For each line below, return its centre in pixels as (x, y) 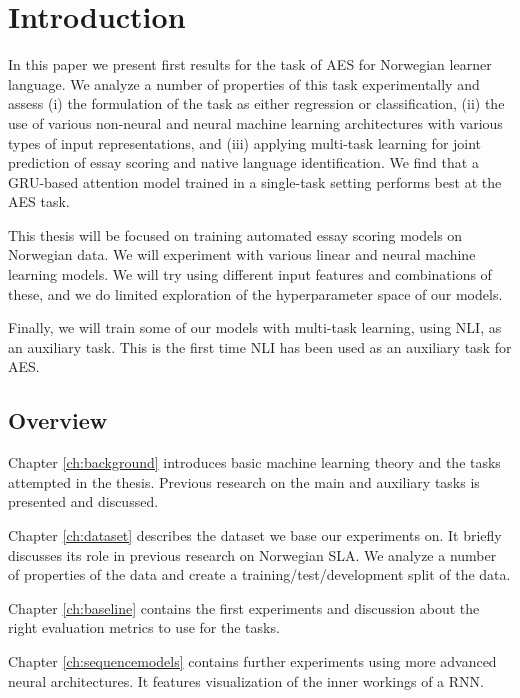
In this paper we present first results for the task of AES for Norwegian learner (250, 64)
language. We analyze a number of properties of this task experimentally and (244, 83)
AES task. (39, 201)
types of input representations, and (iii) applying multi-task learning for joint (245, 142)
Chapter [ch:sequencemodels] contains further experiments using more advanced (252, 660)
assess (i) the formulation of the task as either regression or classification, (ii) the (256, 103)
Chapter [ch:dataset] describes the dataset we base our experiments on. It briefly (255, 535)
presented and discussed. (83, 501)
